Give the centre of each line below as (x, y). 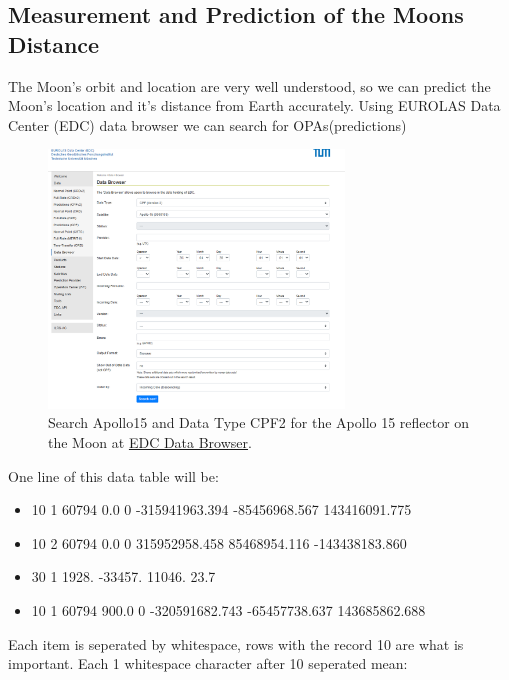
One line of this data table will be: (113, 475)
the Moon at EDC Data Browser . (150, 441)
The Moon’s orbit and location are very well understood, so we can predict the (249, 85)
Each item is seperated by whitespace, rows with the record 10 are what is (236, 643)
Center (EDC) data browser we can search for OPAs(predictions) (207, 124)
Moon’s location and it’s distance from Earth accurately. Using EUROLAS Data (254, 105)
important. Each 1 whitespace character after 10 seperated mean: (208, 663)
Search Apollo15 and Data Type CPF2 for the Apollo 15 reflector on (259, 422)
